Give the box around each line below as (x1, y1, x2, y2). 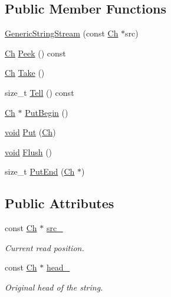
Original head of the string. (5, 281, 103, 293)
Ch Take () (5, 66, 45, 79)
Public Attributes (5, 194, 114, 212)
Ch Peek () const (5, 46, 66, 59)
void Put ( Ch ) (5, 126, 56, 138)
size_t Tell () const (5, 86, 74, 98)
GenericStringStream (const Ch (5, 27, 119, 39)
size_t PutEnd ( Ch (5, 165, 75, 178)
